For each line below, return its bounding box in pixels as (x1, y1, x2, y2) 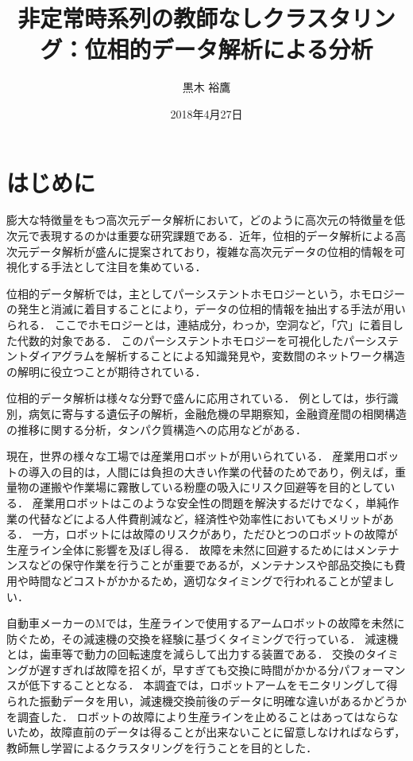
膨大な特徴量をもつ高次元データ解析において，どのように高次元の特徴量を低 (6, 212, 406, 228)
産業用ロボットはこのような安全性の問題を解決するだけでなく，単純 (32, 494, 388, 511)
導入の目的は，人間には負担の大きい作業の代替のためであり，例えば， (28, 463, 395, 480)
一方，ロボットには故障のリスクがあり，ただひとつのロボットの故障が (32, 526, 398, 542)
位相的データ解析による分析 (84, 33, 373, 65)
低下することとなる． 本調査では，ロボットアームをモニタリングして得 (28, 677, 398, 693)
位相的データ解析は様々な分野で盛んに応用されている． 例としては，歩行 (6, 390, 388, 406)
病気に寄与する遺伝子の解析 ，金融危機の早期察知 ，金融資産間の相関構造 (28, 405, 407, 421)
